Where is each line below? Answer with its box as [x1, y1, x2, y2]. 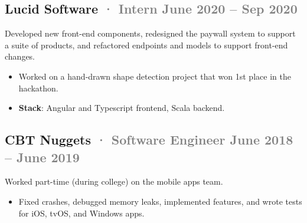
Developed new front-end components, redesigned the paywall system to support [5, 27, 296, 40]
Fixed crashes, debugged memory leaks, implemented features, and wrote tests [18, 195, 302, 207]
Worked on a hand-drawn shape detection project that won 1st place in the [18, 70, 291, 82]
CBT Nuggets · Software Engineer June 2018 [5, 130, 293, 149]
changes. [5, 50, 35, 63]
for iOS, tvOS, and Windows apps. [18, 206, 145, 219]
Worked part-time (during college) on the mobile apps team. [5, 175, 223, 188]
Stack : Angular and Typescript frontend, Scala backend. [18, 101, 225, 114]
